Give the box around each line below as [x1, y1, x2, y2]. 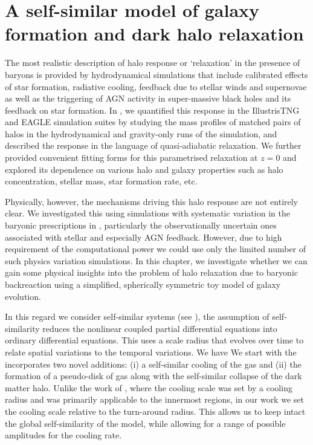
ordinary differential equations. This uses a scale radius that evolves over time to [5, 334, 304, 346]
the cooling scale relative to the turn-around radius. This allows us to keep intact [5, 404, 306, 417]
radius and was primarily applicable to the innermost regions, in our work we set [5, 393, 304, 406]
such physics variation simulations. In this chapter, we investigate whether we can [5, 254, 308, 267]
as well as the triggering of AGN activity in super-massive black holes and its [5, 92, 291, 105]
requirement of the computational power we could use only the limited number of [5, 242, 306, 255]
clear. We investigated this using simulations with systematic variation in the [5, 207, 290, 219]
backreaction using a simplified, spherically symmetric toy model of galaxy [5, 278, 281, 290]
